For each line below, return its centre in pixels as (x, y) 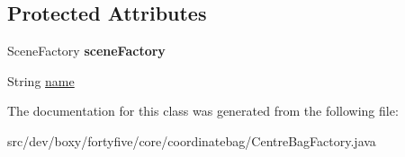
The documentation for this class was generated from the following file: (203, 111)
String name (41, 80)
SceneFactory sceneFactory (86, 51)
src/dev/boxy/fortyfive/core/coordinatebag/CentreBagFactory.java (192, 140)
